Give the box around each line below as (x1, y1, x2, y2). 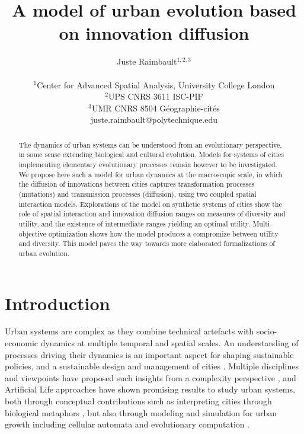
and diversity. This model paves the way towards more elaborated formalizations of (18, 238, 275, 248)
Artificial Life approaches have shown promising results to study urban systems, (5, 383, 295, 395)
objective (18, 228, 47, 238)
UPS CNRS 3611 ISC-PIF (108, 90, 203, 103)
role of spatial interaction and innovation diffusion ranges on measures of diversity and (18, 209, 286, 219)
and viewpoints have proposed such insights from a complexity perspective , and (5, 371, 296, 384)
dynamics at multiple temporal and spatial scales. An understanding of (40, 337, 299, 349)
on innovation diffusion (59, 21, 249, 45)
